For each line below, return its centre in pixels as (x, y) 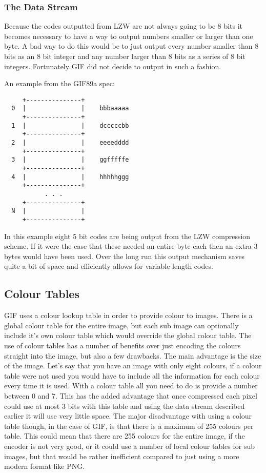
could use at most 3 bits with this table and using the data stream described (125, 406)
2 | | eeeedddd (70, 143)
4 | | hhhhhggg (70, 177)
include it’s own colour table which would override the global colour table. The (128, 335)
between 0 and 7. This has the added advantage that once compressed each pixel (131, 395)
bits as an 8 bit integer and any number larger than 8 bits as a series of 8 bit (125, 56)
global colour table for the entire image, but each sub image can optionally (121, 325)
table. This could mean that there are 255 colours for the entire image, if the (125, 436)
